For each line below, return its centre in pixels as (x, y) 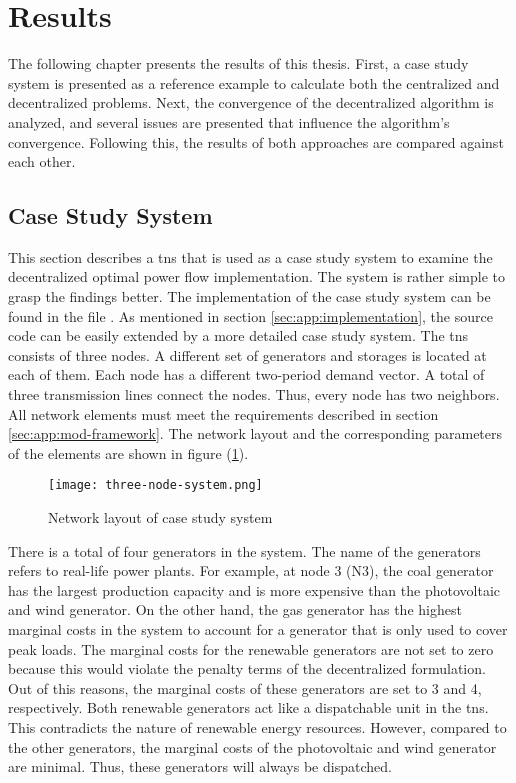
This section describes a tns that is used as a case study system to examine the (250, 256)
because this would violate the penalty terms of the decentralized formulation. (247, 668)
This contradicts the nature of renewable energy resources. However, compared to (257, 727)
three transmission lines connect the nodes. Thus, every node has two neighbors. (254, 394)
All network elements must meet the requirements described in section (223, 413)
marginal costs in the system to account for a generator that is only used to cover (258, 629)
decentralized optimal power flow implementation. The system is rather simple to (257, 276)
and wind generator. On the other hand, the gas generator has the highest (235, 609)
